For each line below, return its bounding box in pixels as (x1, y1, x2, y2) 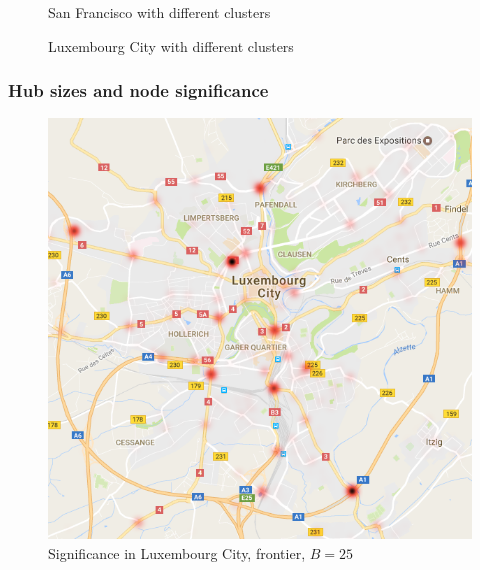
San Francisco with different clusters (48, 2, 271, 22)
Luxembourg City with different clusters (48, 35, 294, 56)
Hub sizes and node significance (8, 78, 269, 103)
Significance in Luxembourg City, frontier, (48, 542, 306, 563)
